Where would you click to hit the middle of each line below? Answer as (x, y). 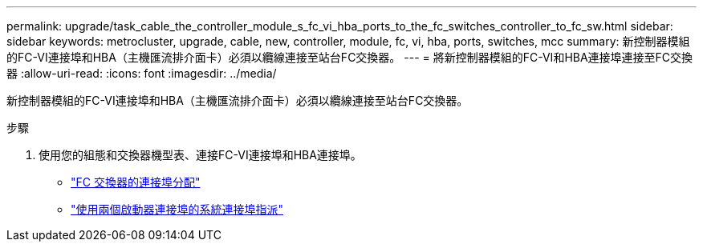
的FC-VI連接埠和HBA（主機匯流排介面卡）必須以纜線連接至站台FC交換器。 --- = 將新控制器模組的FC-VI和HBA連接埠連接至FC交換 (350, 57)
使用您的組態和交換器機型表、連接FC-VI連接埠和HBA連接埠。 (200, 155)
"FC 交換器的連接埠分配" (136, 182)
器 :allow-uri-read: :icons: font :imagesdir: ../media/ (142, 73)
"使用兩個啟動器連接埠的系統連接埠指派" (177, 209)
